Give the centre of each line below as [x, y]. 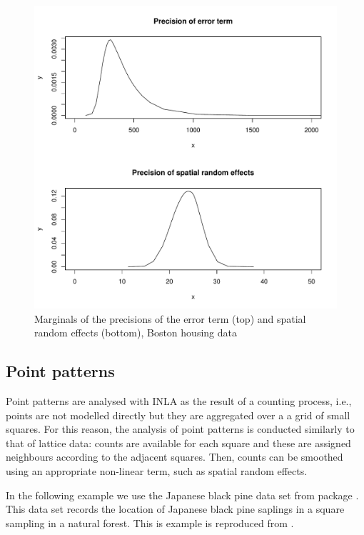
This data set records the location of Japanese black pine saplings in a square [175, 509]
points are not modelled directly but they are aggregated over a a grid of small [178, 415]
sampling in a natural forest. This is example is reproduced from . [150, 522]
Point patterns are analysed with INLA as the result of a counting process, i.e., [179, 400]
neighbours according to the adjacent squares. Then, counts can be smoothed [175, 457]
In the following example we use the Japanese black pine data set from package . [182, 495]
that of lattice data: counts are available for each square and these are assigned [178, 442]
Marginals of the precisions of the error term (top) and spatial [170, 318]
